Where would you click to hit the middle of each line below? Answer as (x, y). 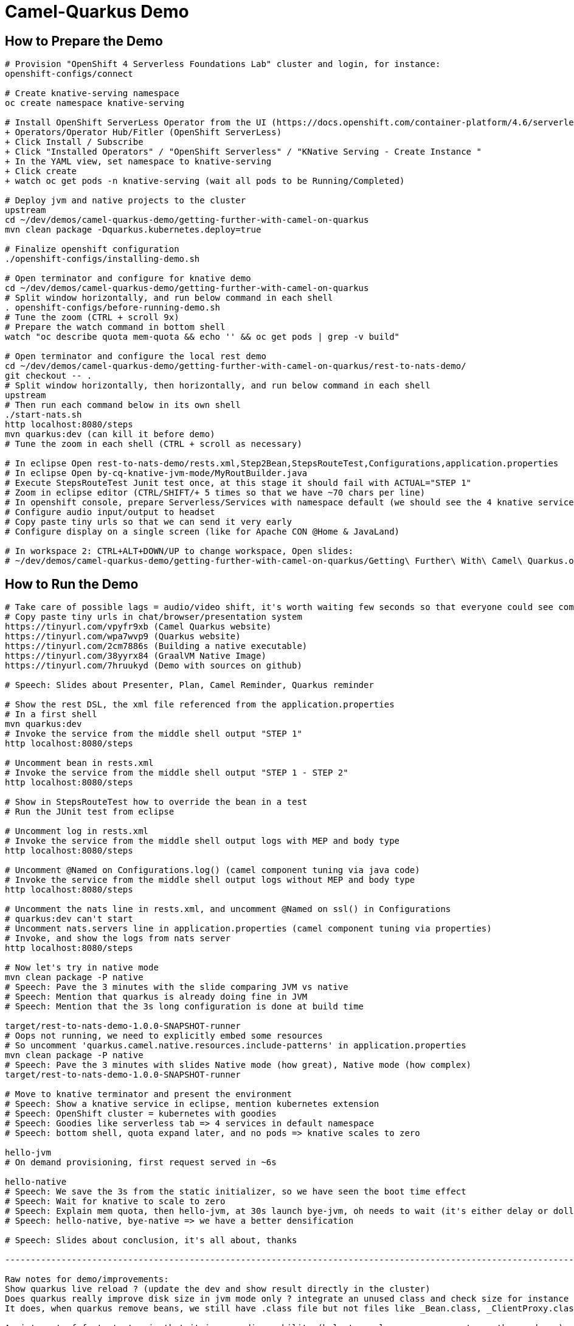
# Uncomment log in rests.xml (77, 831)
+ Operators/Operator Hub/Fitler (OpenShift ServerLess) (143, 132)
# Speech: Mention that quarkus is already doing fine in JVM (156, 997)
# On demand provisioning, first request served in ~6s (141, 1163)
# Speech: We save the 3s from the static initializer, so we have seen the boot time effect (236, 1192)
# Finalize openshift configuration (92, 249)
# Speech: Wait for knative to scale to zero (115, 1201)
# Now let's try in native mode (82, 968)
